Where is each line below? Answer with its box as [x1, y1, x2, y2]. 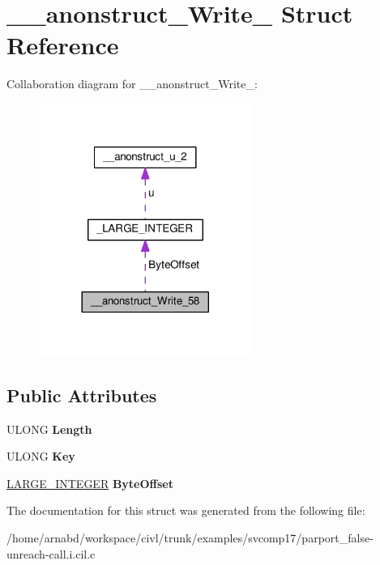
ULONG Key [6, 448, 75, 465]
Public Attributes [6, 382, 157, 407]
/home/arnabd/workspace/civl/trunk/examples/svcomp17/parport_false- [6, 529, 374, 546]
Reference [6, 28, 119, 62]
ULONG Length [6, 420, 92, 437]
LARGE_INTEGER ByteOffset [6, 474, 173, 491]
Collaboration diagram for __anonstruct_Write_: [6, 75, 258, 92]
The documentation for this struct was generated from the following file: [6, 502, 365, 519]
